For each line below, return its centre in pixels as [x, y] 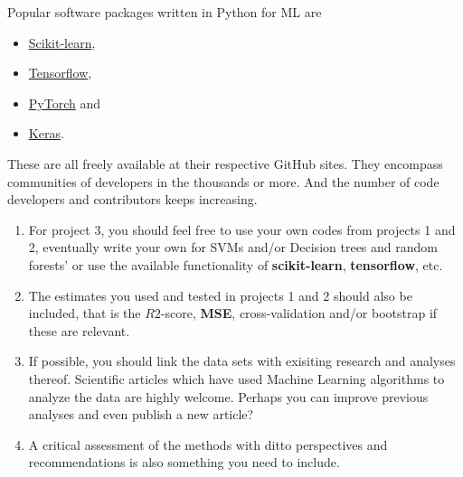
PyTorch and [64, 103]
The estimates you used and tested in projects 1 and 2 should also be [220, 295]
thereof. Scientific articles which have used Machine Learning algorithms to [236, 378]
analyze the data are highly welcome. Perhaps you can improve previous [228, 396]
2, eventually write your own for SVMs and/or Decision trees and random [233, 247]
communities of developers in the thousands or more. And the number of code [223, 181]
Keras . [46, 133]
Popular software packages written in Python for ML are [165, 12]
